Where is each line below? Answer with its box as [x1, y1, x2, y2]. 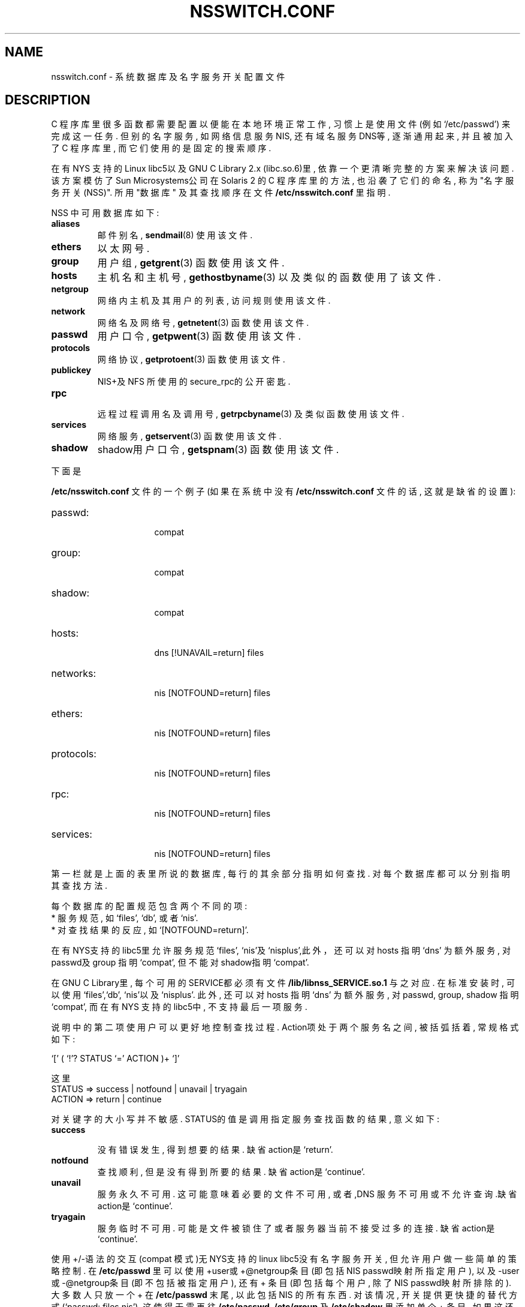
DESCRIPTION [5, 92, 90, 108]
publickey [51, 365, 91, 376]
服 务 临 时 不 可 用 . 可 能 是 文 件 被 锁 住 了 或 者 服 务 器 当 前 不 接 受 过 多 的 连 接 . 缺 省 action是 [97, 1223, 495, 1234]
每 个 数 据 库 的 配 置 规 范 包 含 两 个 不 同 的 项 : [51, 901, 248, 912]
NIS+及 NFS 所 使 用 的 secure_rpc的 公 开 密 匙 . [97, 376, 291, 387]
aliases [51, 218, 80, 229]
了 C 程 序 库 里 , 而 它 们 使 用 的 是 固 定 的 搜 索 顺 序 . [51, 143, 271, 154]
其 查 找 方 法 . [51, 880, 108, 891]
